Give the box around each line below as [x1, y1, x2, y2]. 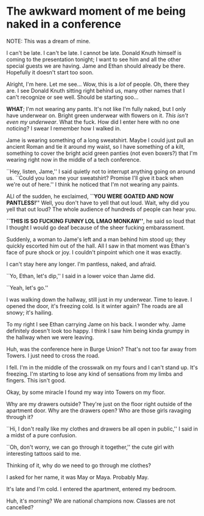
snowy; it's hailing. [6, 309, 53, 316]
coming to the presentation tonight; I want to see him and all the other [6, 56, 181, 63]
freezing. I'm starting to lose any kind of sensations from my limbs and [6, 370, 183, 378]
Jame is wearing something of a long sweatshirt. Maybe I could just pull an [6, 136, 194, 144]
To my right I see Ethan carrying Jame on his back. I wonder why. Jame [6, 320, 186, 328]
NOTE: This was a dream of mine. [6, 37, 91, 45]
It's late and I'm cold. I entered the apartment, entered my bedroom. [6, 485, 177, 492]
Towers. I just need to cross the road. [6, 352, 100, 359]
